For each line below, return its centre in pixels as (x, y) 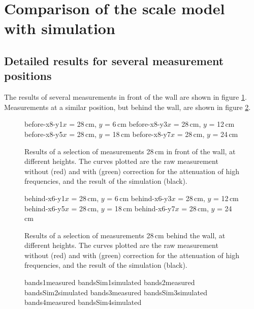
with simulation (60, 28)
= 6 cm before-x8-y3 (136, 124)
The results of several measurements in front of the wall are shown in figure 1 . (125, 97)
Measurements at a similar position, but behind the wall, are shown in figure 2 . (128, 107)
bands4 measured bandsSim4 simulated (83, 302)
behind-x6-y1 (45, 198)
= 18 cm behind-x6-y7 (141, 208)
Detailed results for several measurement (114, 60)
